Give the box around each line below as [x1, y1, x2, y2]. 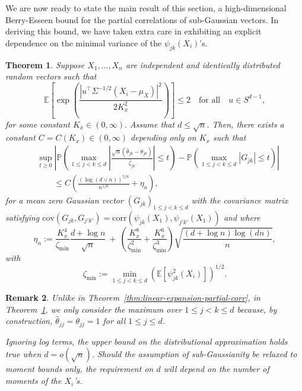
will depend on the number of [163, 363, 269, 375]
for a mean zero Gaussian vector [5, 194, 123, 206]
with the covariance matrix [191, 194, 288, 206]
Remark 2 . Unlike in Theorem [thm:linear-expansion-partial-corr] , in [5, 291, 260, 304]
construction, [5, 314, 53, 327]
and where [223, 211, 260, 223]
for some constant [5, 117, 70, 130]
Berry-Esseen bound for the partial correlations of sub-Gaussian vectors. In [5, 13, 279, 26]
